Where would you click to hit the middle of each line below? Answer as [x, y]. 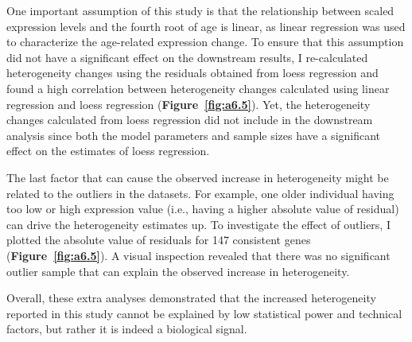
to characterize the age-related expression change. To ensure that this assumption [205, 42]
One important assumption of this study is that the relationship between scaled [200, 10]
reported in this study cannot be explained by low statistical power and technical [204, 313]
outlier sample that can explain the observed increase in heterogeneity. [178, 271]
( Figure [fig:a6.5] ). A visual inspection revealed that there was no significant [198, 255]
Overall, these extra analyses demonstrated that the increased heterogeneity [191, 298]
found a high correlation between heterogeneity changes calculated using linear [198, 88]
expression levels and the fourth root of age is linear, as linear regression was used [206, 26]
